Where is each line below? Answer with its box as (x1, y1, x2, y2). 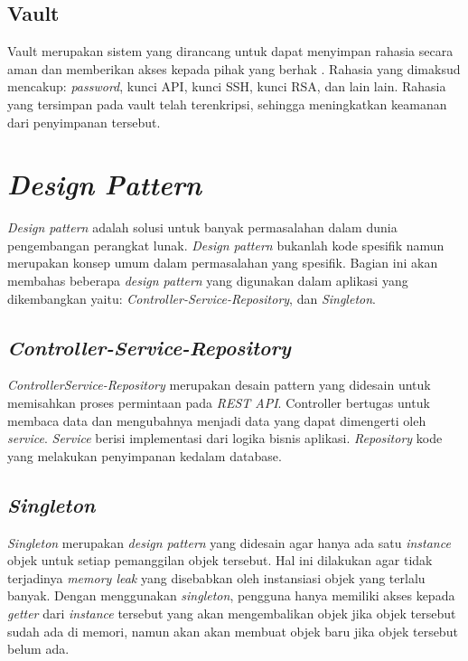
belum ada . (7, 639, 70, 658)
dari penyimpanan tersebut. (7, 112, 161, 131)
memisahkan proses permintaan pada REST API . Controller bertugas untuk (7, 393, 430, 412)
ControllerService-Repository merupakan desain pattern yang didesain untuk (7, 375, 431, 394)
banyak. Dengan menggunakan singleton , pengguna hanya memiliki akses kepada (7, 586, 455, 605)
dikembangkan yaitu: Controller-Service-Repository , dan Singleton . (7, 288, 376, 307)
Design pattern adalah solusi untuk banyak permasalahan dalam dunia (7, 218, 398, 237)
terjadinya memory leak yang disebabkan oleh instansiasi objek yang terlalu (7, 568, 426, 587)
